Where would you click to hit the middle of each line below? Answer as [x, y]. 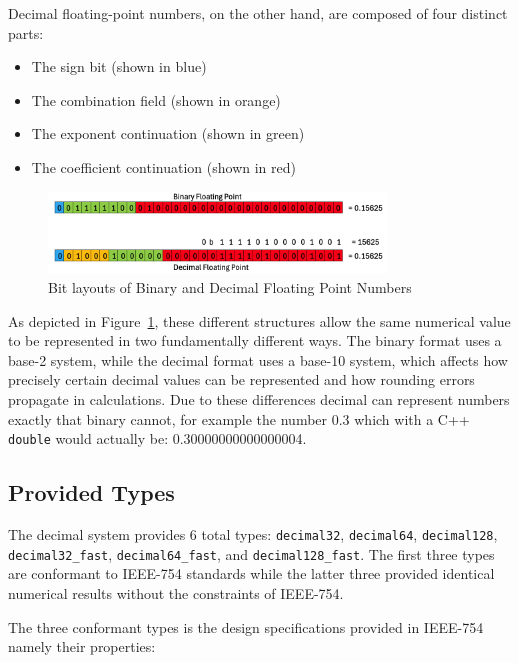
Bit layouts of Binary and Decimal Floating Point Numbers [230, 287]
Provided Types [91, 492]
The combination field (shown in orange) [156, 99]
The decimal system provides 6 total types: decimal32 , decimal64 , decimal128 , [253, 534]
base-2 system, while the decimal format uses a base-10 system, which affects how [258, 359]
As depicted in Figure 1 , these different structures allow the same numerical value [259, 320]
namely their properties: [82, 646]
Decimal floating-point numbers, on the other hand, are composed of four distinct [258, 13]
